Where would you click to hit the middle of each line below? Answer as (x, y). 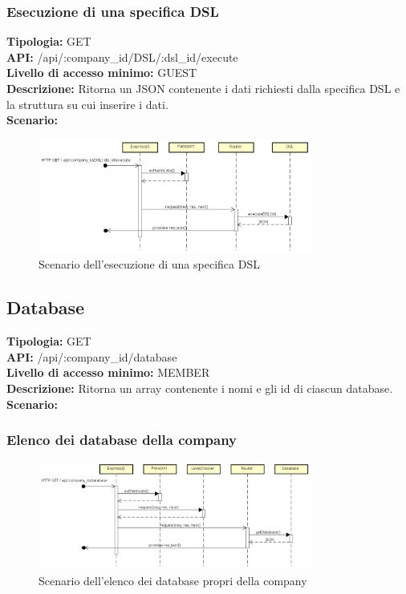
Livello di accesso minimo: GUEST (102, 73)
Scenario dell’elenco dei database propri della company (173, 580)
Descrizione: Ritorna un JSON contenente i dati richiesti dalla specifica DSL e (203, 88)
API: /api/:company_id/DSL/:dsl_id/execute (122, 57)
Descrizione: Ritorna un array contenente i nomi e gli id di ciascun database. (200, 388)
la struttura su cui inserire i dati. (87, 104)
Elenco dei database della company (122, 440)
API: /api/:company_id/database (92, 356)
